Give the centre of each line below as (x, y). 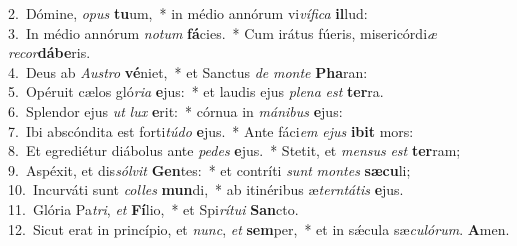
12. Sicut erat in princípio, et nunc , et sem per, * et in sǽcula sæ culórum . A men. (259, 228)
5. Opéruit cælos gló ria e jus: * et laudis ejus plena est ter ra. (196, 91)
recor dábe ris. (49, 52)
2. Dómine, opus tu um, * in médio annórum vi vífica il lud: (188, 13)
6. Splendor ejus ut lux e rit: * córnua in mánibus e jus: (175, 110)
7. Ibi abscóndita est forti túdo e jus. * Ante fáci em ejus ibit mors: (211, 130)
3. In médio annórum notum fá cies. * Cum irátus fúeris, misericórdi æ (223, 32)
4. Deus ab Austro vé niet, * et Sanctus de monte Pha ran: (188, 71)
